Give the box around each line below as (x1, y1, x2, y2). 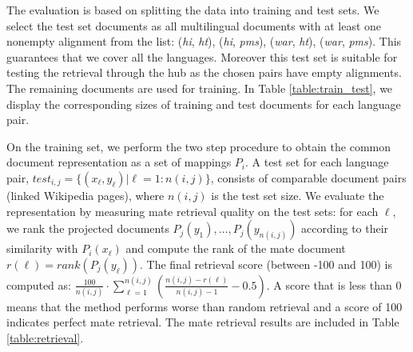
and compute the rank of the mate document (125, 240, 346, 257)
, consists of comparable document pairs (210, 169, 407, 186)
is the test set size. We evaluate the (211, 186, 384, 203)
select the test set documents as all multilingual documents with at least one (6, 17, 382, 34)
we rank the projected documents (6, 220, 169, 237)
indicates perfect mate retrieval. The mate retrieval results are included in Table (6, 314, 399, 330)
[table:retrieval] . (6, 329, 84, 346)
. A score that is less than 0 (266, 276, 402, 293)
